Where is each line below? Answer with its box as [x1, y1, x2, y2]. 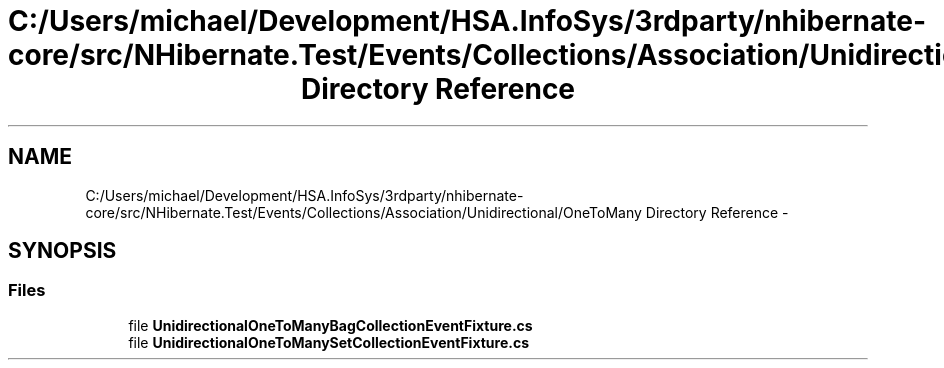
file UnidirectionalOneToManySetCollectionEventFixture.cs [128, 333, 530, 351]
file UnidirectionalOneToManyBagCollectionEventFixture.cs [128, 316, 533, 334]
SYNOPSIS [8, 238, 117, 264]
